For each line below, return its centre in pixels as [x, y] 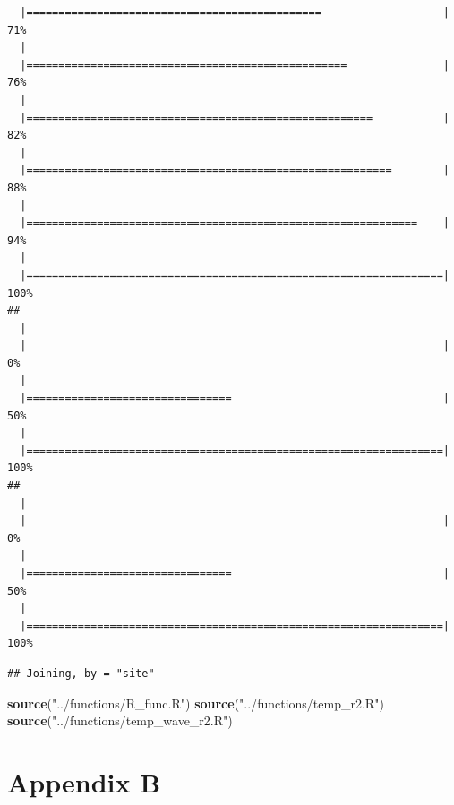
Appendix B [84, 781]
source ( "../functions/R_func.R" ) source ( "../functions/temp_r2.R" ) [196, 703]
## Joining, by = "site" [81, 673]
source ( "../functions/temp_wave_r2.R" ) [120, 720]
